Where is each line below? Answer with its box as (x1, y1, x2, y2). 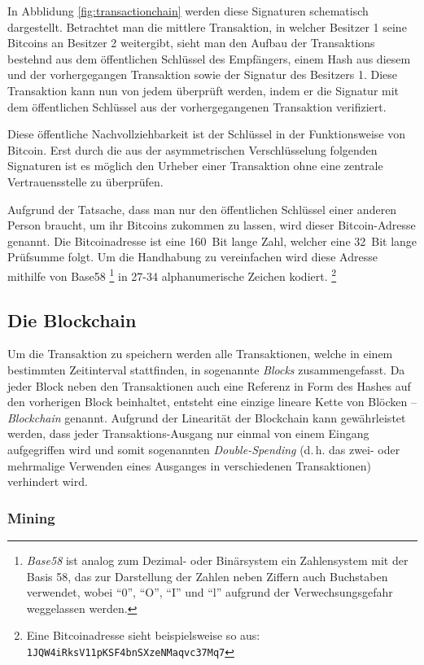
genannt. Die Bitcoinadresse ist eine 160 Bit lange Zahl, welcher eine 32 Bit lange (7, 232, 417, 249)
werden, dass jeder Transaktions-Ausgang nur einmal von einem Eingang (7, 425, 369, 442)
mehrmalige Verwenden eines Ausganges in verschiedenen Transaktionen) (7, 457, 371, 474)
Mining (7, 507, 55, 527)
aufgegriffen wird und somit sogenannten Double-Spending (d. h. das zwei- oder (7, 440, 400, 457)
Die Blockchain (7, 307, 137, 332)
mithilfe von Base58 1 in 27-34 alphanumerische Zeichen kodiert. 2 (7, 265, 337, 284)
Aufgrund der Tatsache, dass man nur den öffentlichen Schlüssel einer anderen (7, 200, 397, 217)
